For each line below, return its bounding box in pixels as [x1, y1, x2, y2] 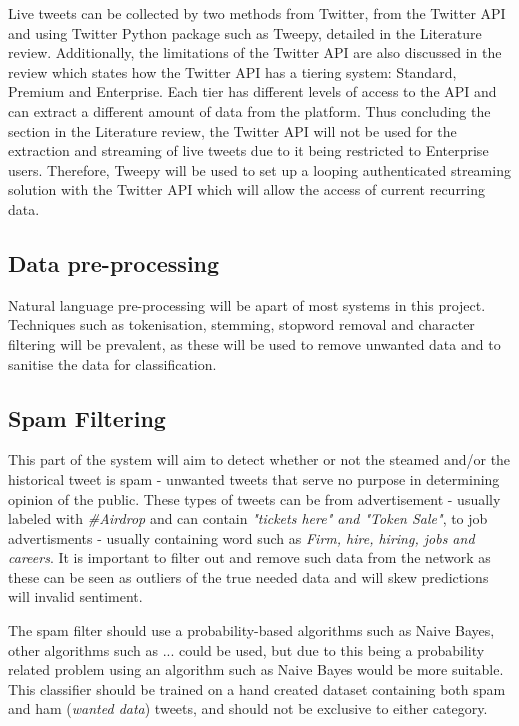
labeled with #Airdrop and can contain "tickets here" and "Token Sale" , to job [8, 508, 488, 529]
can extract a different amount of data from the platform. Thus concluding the [8, 100, 491, 121]
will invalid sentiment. [8, 586, 143, 607]
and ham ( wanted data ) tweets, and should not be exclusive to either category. [8, 698, 488, 719]
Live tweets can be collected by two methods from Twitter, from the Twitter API [8, 3, 506, 23]
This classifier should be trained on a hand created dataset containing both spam [8, 678, 506, 699]
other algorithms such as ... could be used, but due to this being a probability [8, 639, 485, 660]
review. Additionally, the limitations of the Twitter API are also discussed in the [8, 42, 502, 63]
